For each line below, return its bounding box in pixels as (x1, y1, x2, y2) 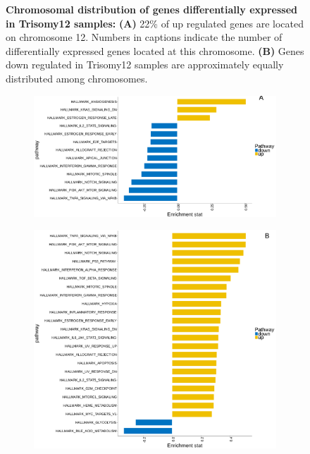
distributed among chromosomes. (6, 70, 148, 85)
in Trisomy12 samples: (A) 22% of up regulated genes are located (6, 16, 304, 30)
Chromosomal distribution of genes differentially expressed (6, 2, 298, 16)
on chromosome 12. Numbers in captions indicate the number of (6, 30, 283, 44)
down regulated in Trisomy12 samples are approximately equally (6, 57, 284, 72)
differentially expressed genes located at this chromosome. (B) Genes (6, 43, 304, 58)
